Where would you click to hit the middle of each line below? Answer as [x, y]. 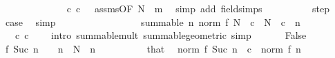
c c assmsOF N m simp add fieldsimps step [198, 8]
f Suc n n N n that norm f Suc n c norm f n [153, 48]
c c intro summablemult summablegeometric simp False [161, 35]
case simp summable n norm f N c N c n [153, 21]
